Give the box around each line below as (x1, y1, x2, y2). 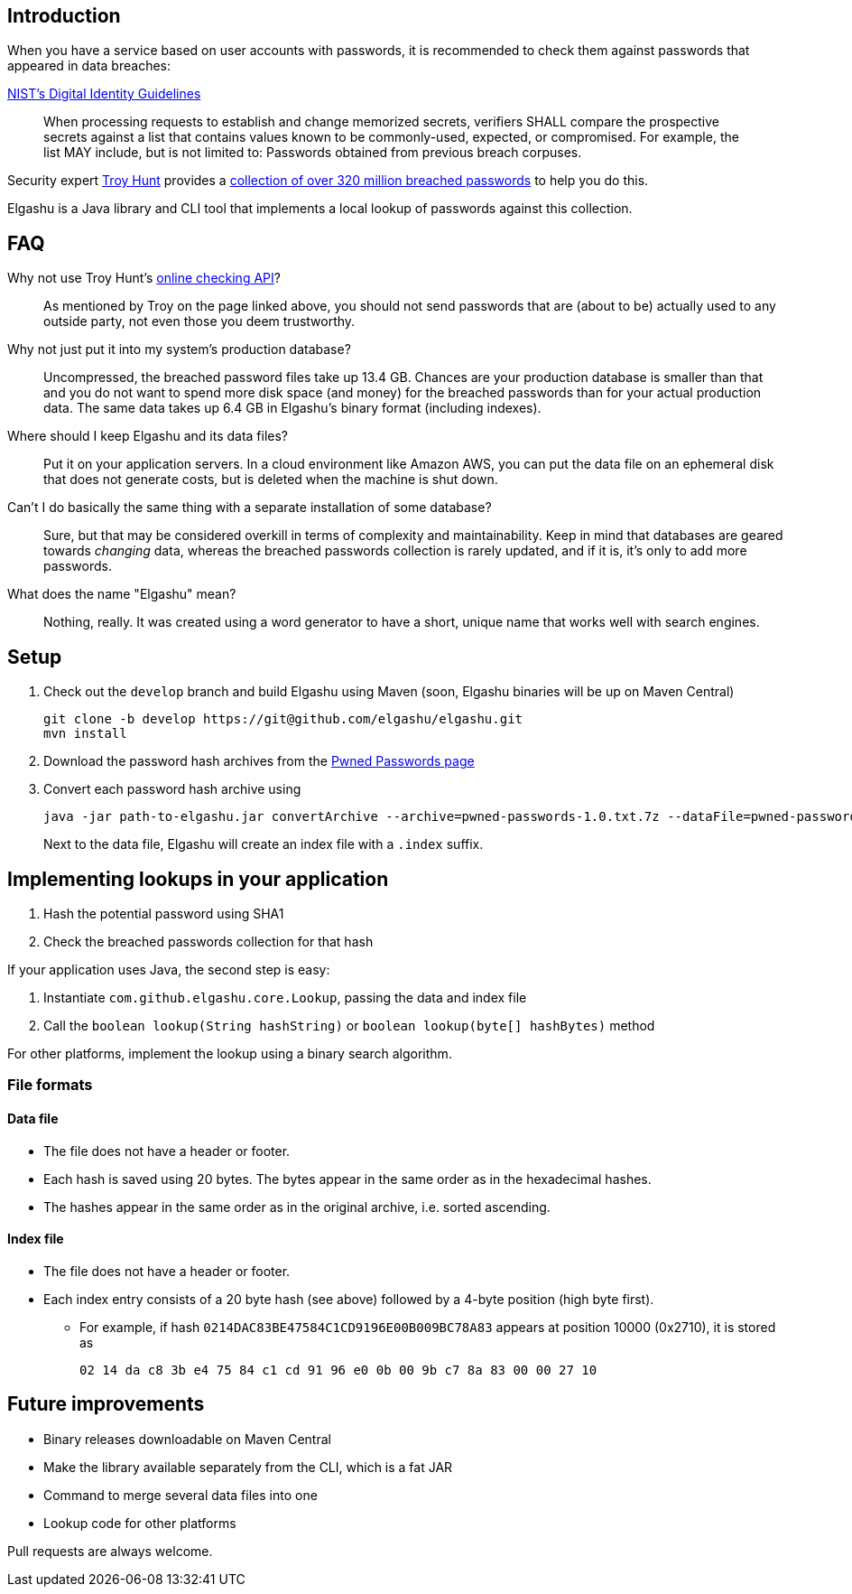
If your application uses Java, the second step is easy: (7, 961, 330, 977)
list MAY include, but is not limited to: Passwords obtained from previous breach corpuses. (43, 144, 582, 161)
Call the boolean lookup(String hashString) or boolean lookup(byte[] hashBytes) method (43, 1017, 655, 1033)
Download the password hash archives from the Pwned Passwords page (43, 753, 475, 769)
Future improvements (7, 1393, 205, 1416)
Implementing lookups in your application (7, 867, 389, 890)
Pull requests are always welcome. (7, 1543, 213, 1559)
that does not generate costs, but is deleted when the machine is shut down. (43, 471, 498, 488)
